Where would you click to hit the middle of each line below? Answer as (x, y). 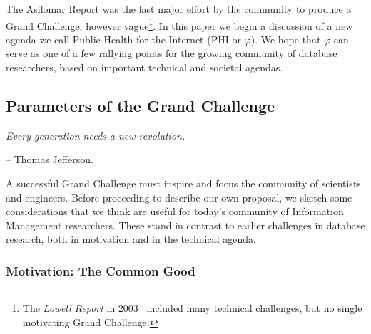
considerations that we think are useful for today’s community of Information (175, 211)
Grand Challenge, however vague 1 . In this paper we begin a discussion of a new (179, 24)
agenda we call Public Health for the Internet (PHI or (123, 39)
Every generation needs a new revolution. (96, 135)
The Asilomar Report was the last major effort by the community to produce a (179, 9)
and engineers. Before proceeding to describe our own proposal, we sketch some (179, 197)
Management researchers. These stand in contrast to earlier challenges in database (185, 225)
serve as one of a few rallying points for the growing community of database (172, 53)
